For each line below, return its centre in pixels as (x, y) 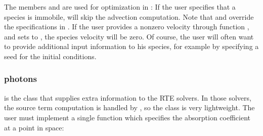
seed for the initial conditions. (50, 56)
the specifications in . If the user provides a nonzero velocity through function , (127, 27)
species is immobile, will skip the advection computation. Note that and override (129, 16)
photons (20, 79)
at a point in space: (34, 127)
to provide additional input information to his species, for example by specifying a (131, 46)
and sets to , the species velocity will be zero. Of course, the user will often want (129, 36)
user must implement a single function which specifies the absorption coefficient (127, 117)
